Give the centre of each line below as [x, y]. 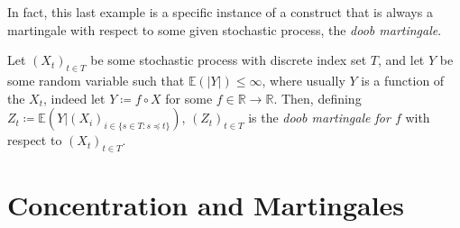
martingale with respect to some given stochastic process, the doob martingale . [225, 29]
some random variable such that [96, 80]
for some [189, 98]
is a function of [403, 80]
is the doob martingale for [319, 118]
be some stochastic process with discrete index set [229, 60]
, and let [401, 60]
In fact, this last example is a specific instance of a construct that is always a [220, 12]
